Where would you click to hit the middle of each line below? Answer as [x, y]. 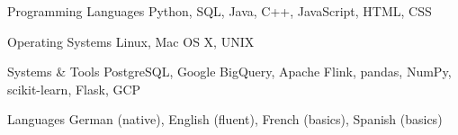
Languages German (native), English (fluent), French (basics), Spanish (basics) [225, 119]
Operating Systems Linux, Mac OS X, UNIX [131, 41]
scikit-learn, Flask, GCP [74, 89]
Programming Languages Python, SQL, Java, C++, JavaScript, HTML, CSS [220, 11]
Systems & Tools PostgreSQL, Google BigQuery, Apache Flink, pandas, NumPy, [229, 72]
